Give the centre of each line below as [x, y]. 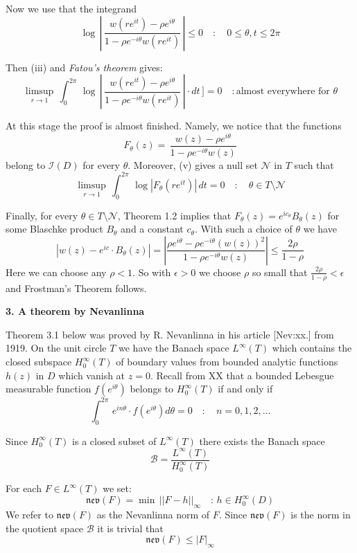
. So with [152, 272]
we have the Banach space [174, 348]
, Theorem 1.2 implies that [174, 215]
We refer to [29, 514]
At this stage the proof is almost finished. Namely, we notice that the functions [174, 126]
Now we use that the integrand [71, 8]
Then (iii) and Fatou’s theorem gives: [84, 67]
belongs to [152, 389]
